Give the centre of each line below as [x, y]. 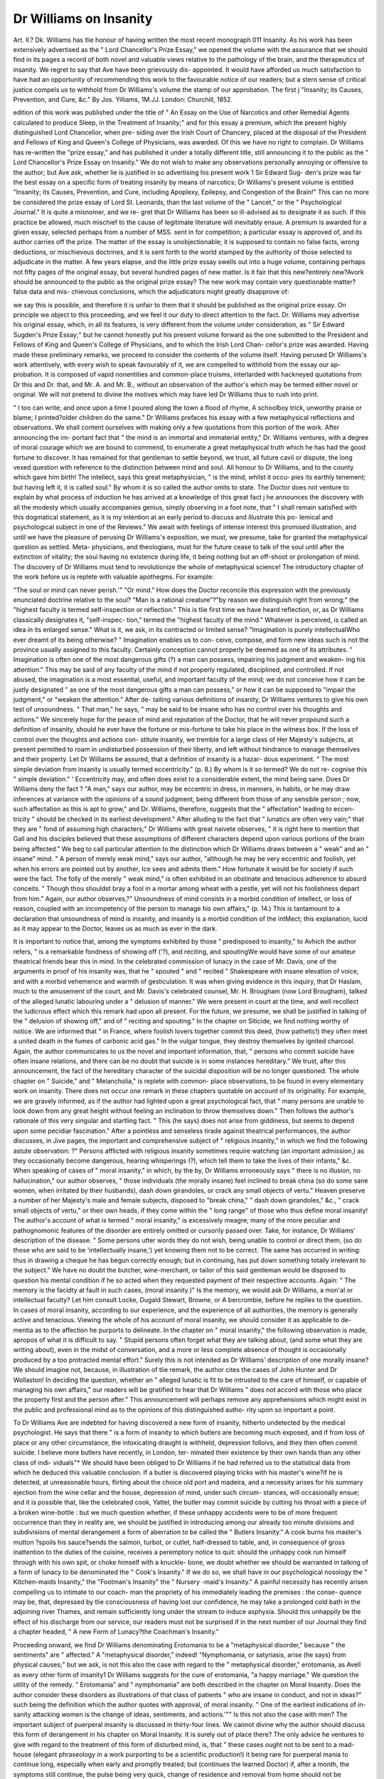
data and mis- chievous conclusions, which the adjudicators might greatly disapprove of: [159, 292]
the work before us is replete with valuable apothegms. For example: [113, 577]
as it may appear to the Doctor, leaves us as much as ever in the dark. [115, 928]
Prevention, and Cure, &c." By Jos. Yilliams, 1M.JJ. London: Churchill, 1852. [123, 99]
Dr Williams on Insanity [83, 19]
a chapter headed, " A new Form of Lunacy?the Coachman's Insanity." [116, 1632]
